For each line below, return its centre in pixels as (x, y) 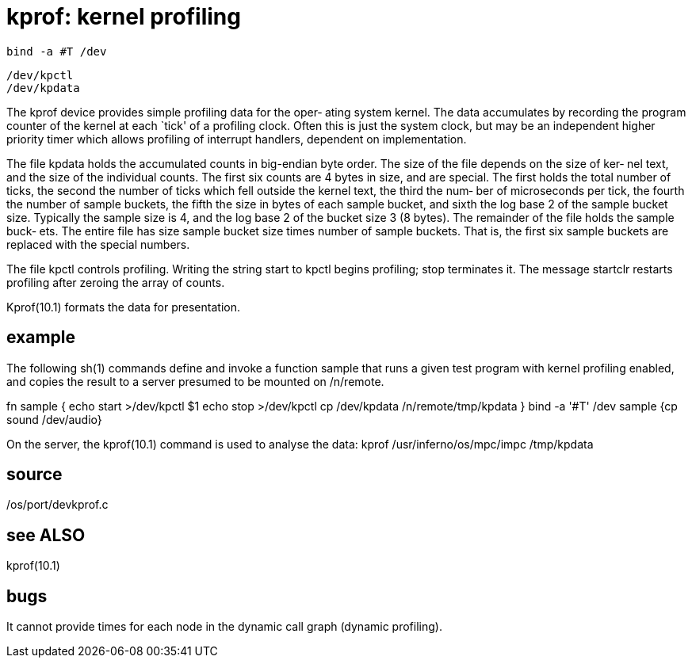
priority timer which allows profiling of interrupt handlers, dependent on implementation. (237, 139)
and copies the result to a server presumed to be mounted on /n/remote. (195, 381)
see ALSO (46, 535)
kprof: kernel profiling (124, 17)
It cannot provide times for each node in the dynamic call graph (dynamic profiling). (224, 627)
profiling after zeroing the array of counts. (116, 282)
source (34, 475)
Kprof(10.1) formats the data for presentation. (123, 307)
